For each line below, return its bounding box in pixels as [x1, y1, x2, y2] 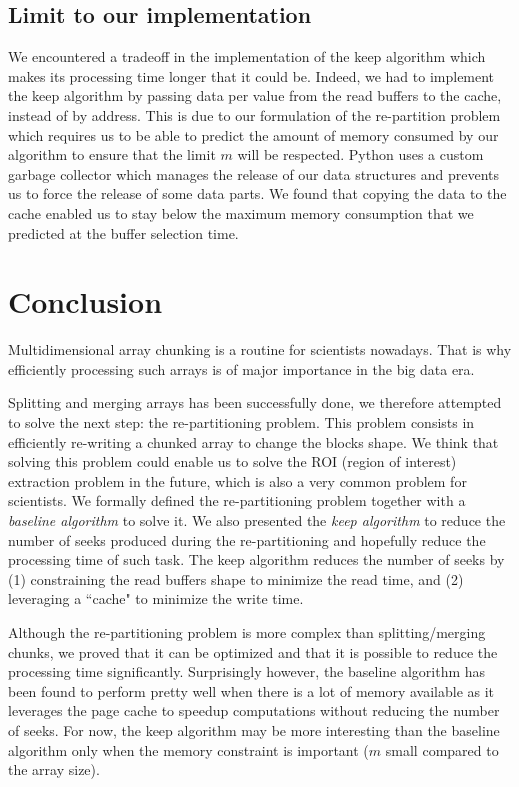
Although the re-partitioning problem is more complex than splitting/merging [8, 621, 486, 642]
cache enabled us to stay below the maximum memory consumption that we [8, 202, 474, 223]
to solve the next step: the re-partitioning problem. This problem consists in [8, 412, 475, 433]
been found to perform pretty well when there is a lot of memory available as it [8, 680, 495, 701]
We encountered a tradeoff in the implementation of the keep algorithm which [8, 46, 486, 67]
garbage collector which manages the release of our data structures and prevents [8, 163, 500, 184]
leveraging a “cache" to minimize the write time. [8, 588, 304, 609]
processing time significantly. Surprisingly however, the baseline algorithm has [8, 661, 486, 682]
